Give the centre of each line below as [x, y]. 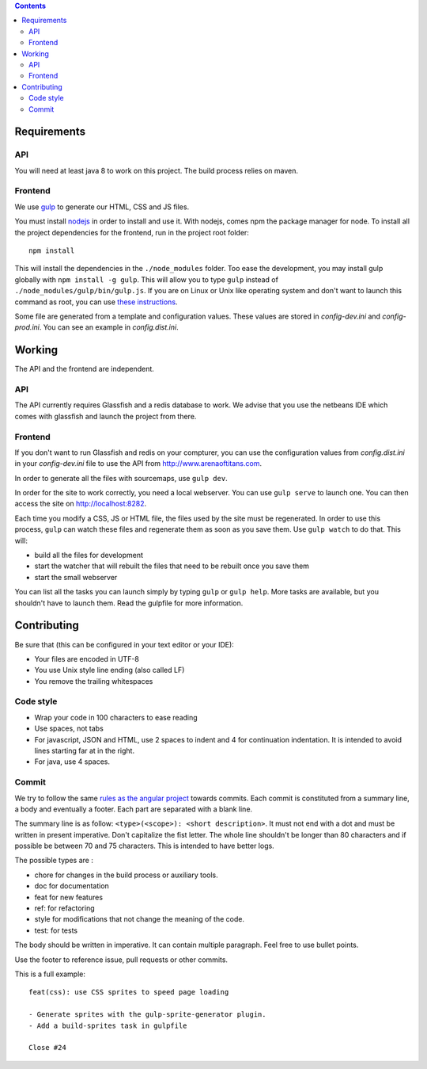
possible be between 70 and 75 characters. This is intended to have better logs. [144, 846]
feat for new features [68, 897]
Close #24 [47, 1048]
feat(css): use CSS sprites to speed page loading [129, 992]
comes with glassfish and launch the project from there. [106, 416]
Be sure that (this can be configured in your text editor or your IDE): [125, 644]
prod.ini [27, 327]
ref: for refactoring [64, 908]
